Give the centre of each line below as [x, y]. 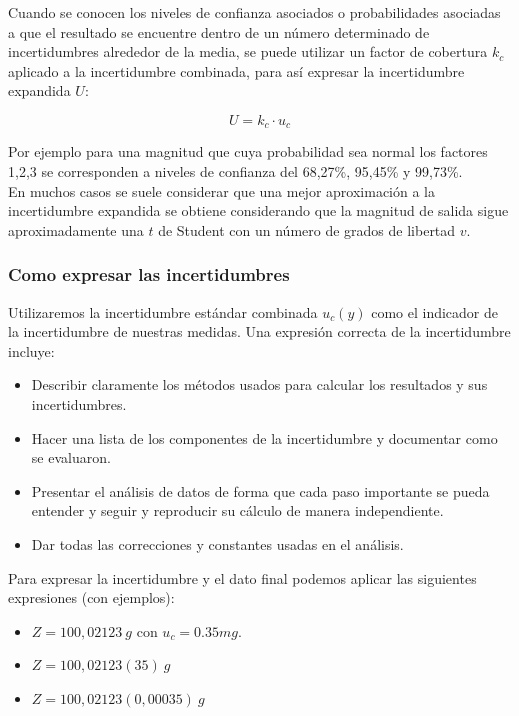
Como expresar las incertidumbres [149, 274]
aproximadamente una [76, 229]
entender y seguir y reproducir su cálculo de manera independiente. [237, 510]
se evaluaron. [71, 457]
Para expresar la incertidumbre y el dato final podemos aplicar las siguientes [242, 577]
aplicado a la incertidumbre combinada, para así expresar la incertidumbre [236, 70]
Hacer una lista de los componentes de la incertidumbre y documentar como [264, 437]
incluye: [31, 350]
